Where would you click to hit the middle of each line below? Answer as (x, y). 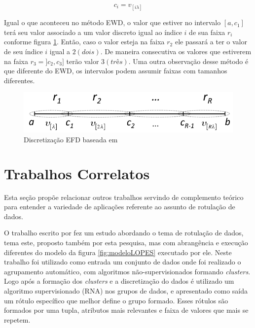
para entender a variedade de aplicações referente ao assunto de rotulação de (120, 207)
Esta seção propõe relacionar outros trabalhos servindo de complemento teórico (124, 197)
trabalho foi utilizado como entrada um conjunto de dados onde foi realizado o (123, 262)
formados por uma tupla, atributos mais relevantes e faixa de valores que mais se (126, 310)
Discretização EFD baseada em (71, 139)
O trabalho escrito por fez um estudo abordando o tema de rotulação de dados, (124, 233)
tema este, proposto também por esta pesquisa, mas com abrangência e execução (126, 242)
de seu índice (23, 51)
